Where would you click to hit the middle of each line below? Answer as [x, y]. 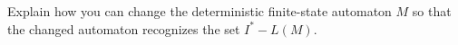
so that [432, 11]
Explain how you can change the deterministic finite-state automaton [200, 11]
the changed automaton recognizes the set [124, 28]
